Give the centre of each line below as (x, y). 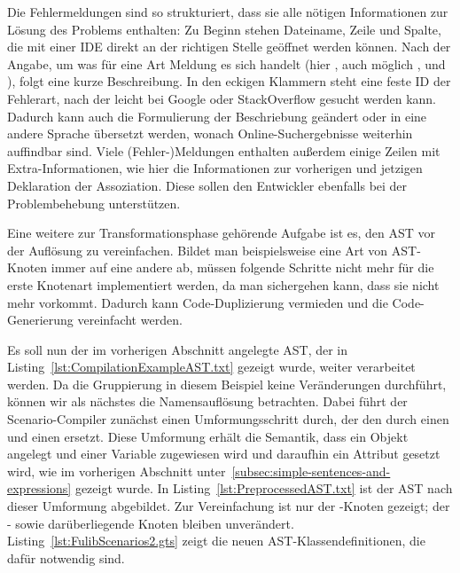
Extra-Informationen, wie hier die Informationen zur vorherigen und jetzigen (215, 168)
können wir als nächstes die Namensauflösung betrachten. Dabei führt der (207, 401)
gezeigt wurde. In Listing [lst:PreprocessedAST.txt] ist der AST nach (264, 488)
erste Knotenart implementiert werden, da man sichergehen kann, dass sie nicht (223, 284)
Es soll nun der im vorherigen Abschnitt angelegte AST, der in (178, 349)
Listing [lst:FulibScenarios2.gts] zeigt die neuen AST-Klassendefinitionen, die (216, 541)
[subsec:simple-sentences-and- (311, 471)
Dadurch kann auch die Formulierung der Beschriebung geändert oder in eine (217, 116)
